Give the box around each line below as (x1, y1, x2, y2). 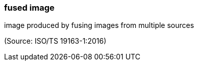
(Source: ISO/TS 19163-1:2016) (4, 37, 107, 46)
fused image (4, 3, 55, 13)
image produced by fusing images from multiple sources (4, 21, 194, 30)
